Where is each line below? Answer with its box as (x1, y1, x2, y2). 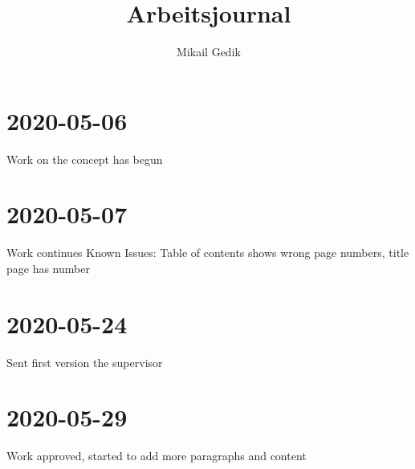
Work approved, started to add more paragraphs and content (6, 447, 307, 464)
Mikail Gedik (177, 43, 241, 60)
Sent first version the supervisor (6, 353, 163, 370)
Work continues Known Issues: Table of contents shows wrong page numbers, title (6, 244, 409, 261)
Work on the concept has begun (6, 150, 163, 167)
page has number (6, 259, 90, 276)
